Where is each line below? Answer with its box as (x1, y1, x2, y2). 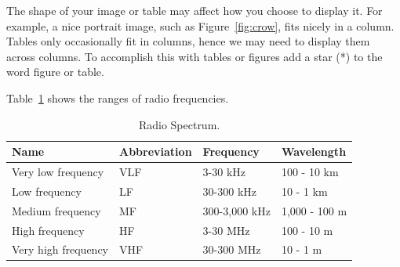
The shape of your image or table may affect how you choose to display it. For (6, 2, 383, 18)
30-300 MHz (202, 241, 261, 258)
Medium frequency (12, 202, 101, 218)
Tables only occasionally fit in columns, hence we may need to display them (6, 33, 370, 49)
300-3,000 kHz (202, 202, 271, 218)
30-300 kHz (202, 182, 257, 199)
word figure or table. (6, 63, 104, 80)
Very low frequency (12, 164, 104, 179)
